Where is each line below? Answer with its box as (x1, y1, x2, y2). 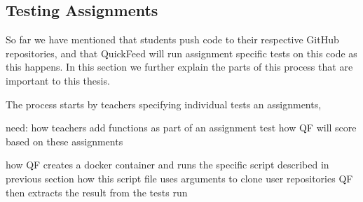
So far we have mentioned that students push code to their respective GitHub (6, 32, 339, 47)
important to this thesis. (6, 73, 110, 87)
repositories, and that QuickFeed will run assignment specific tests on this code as (6, 45, 357, 60)
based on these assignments (6, 134, 123, 148)
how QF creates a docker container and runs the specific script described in (6, 157, 329, 172)
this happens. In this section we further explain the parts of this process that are (6, 59, 353, 74)
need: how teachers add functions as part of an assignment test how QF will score (6, 120, 357, 135)
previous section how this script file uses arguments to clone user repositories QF (6, 171, 353, 185)
